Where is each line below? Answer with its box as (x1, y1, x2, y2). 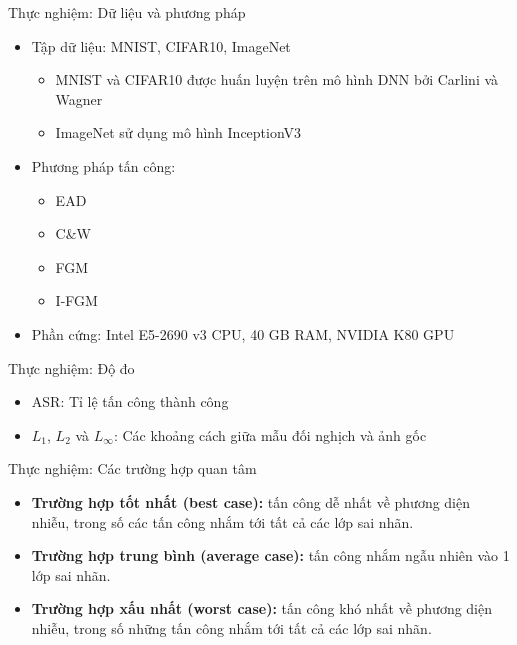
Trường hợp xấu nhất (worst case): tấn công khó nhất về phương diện (31, 598, 493, 619)
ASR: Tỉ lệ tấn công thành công (31, 391, 229, 412)
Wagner (55, 88, 103, 109)
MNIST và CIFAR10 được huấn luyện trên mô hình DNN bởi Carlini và (55, 69, 499, 90)
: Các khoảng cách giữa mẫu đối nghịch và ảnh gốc (113, 424, 427, 445)
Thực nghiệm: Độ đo (8, 357, 135, 378)
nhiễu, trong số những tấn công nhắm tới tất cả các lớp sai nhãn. (31, 617, 432, 638)
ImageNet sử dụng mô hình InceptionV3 (55, 122, 302, 143)
